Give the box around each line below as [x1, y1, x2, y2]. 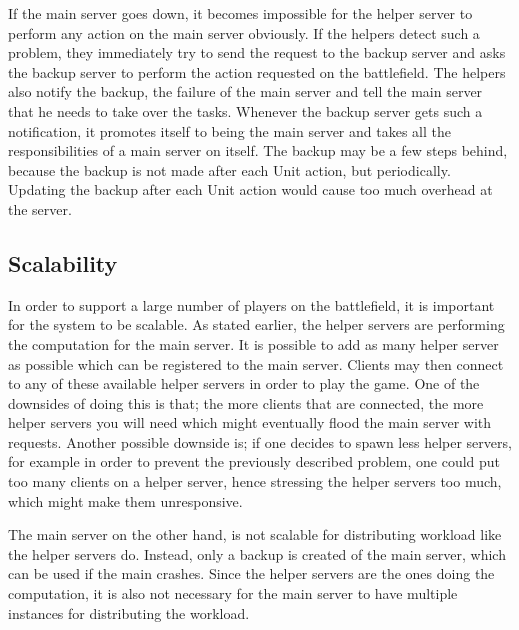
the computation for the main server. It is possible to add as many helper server [8, 333, 499, 354]
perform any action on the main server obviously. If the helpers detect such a [8, 22, 480, 43]
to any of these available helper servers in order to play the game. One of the [8, 373, 480, 394]
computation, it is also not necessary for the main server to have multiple [8, 583, 458, 604]
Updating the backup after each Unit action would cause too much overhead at [8, 179, 493, 200]
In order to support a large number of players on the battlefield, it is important [8, 294, 495, 315]
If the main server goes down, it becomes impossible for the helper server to [8, 3, 473, 23]
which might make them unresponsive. [8, 490, 243, 511]
